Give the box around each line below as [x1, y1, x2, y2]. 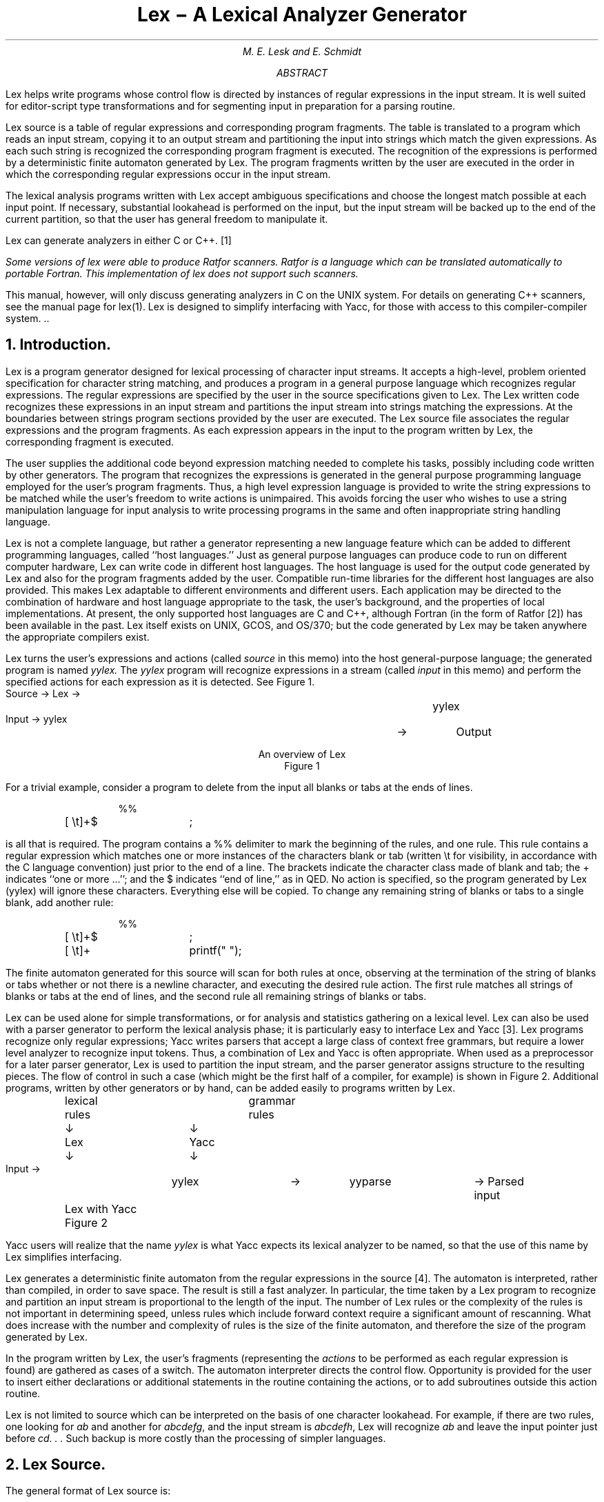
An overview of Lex [258, 748, 346, 760]
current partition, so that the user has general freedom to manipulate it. [6, 212, 328, 225]
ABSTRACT [276, 66, 328, 79]
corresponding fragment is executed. [6, 435, 174, 448]
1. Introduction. [6, 336, 111, 354]
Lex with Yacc [65, 1201, 137, 1216]
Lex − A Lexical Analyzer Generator [137, 3, 467, 26]
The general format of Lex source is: [6, 1485, 171, 1497]
